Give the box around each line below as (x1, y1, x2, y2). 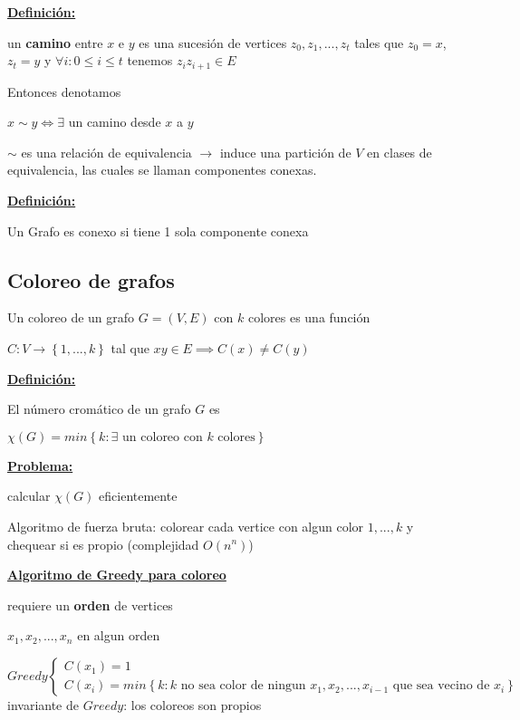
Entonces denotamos (7, 82, 121, 101)
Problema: (7, 456, 73, 475)
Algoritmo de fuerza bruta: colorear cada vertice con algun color (7, 516, 364, 535)
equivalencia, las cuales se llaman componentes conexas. (7, 160, 317, 179)
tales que (354, 33, 404, 52)
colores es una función (247, 308, 371, 327)
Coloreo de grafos (7, 265, 175, 293)
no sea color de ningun (180, 679, 306, 693)
